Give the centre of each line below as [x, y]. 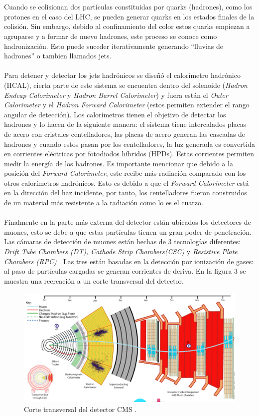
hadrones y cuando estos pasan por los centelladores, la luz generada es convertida [129, 144]
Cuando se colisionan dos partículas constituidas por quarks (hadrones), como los [128, 7]
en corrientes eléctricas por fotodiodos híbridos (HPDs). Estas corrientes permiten [129, 154]
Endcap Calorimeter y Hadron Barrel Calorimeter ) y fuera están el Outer [116, 95]
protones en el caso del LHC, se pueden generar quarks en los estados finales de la [129, 16]
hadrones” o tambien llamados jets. [58, 56]
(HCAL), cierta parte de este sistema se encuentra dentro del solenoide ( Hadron [126, 85]
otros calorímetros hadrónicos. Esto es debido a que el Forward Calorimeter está [127, 183]
